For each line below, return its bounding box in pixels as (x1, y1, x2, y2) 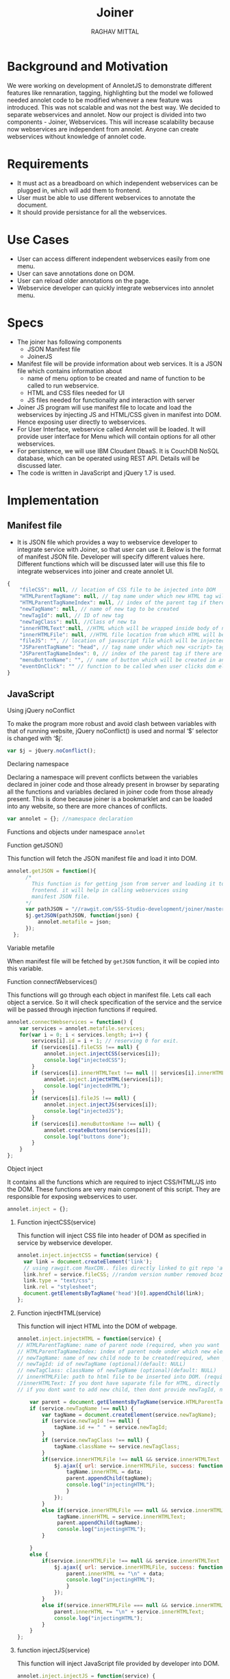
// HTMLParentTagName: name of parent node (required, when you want (16, 1341, 220, 1348)
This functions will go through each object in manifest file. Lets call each (7, 991, 212, 999)
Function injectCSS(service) (16, 1217, 97, 1226)
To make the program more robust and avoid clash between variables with (7, 720, 217, 728)
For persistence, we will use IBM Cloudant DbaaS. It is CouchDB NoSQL (16, 446, 220, 455)
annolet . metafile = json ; (37, 919, 112, 926)
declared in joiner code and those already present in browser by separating (7, 781, 220, 789)
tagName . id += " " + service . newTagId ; (53, 1424, 168, 1431)
